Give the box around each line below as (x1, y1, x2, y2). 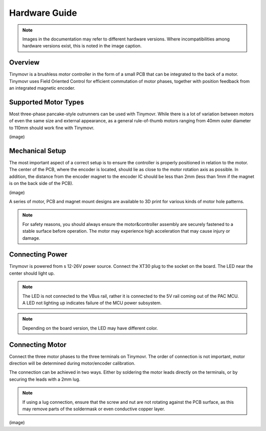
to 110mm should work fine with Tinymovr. (9, 125, 95, 131)
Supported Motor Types (9, 98, 84, 106)
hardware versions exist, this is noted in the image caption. (22, 43, 142, 49)
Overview (9, 58, 40, 67)
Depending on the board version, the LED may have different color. (22, 325, 158, 331)
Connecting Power (9, 251, 67, 259)
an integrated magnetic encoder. (9, 85, 76, 91)
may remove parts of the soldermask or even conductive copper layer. (22, 406, 165, 412)
